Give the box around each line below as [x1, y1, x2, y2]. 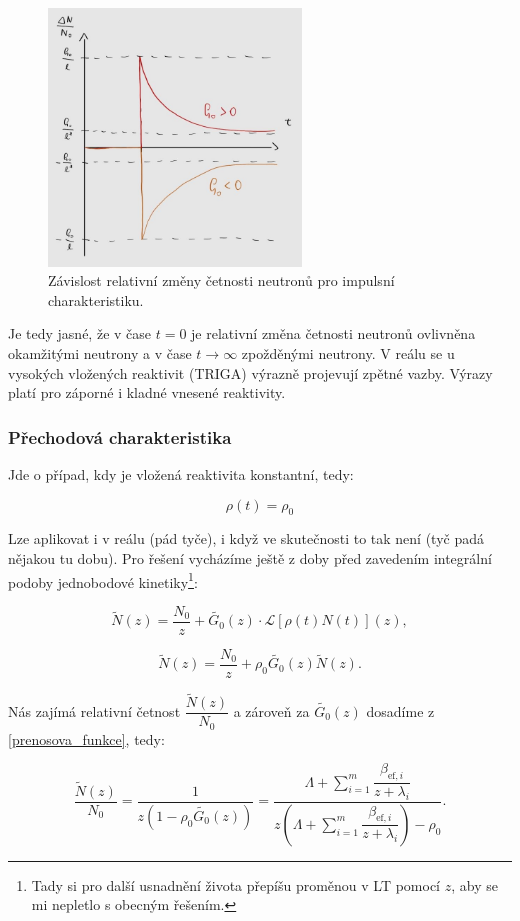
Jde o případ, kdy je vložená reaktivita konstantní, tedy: [8, 464, 354, 484]
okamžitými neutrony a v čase [8, 343, 192, 363]
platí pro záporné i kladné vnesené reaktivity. [8, 382, 286, 403]
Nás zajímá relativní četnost [8, 700, 181, 721]
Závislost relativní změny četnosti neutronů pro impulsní [48, 270, 395, 291]
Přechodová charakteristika [8, 424, 232, 449]
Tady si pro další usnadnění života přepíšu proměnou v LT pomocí [31, 874, 441, 895]
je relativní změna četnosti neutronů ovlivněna [191, 323, 476, 344]
